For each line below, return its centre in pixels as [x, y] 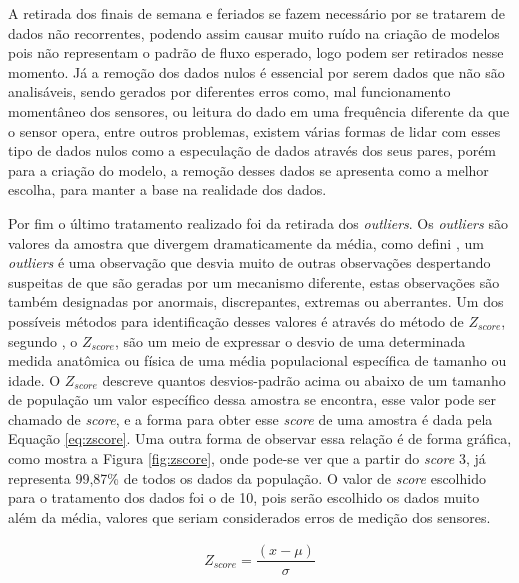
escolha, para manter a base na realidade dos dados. [167, 189]
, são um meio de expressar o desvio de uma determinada [290, 340]
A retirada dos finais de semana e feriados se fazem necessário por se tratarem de [257, 13]
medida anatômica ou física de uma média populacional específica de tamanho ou [257, 360]
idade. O [34, 379]
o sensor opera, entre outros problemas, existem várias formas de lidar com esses [254, 130]
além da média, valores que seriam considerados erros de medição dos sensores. [249, 516]
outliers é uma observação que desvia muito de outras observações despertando [249, 262]
